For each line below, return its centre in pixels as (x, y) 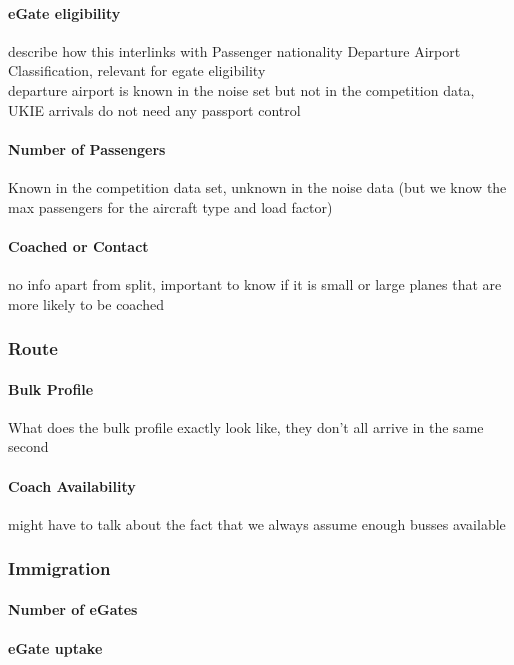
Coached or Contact (78, 245)
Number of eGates (73, 608)
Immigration (59, 568)
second (28, 446)
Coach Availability (72, 485)
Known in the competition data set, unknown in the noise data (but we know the (257, 186)
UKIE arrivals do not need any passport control (154, 109)
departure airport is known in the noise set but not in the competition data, (241, 89)
